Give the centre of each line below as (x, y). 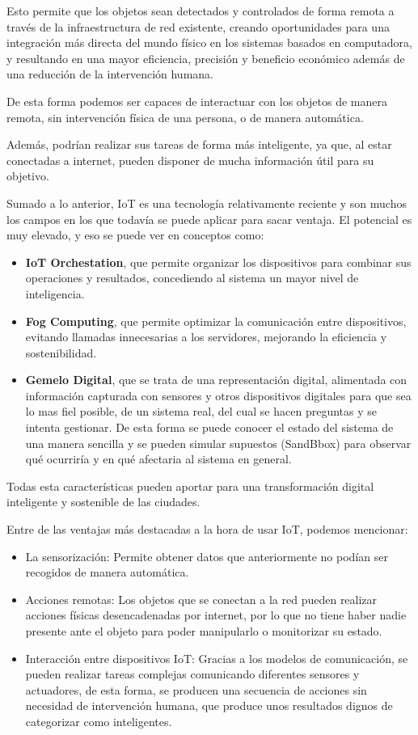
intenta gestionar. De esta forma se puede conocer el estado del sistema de (209, 427)
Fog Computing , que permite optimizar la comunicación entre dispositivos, (216, 321)
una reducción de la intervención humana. (110, 74)
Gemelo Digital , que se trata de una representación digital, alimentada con (216, 380)
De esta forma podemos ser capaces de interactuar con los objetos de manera (197, 101)
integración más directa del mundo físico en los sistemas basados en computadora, (209, 42)
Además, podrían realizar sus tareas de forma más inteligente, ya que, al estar (199, 144)
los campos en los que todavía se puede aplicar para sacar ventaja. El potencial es (209, 219)
